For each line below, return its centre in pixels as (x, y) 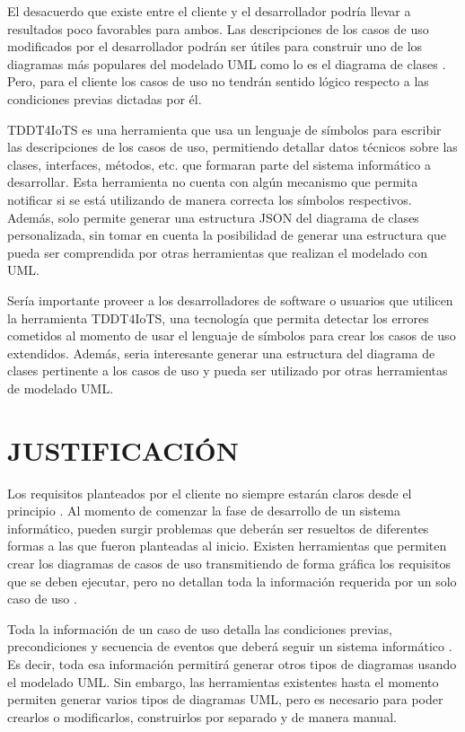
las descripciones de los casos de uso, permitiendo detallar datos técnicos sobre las (232, 147)
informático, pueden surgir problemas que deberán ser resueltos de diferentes (218, 528)
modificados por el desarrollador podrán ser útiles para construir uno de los (215, 46)
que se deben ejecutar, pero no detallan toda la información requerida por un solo (232, 581)
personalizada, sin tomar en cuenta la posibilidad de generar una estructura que (227, 235)
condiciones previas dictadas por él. (105, 98)
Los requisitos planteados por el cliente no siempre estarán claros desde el (210, 493)
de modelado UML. (61, 388)
